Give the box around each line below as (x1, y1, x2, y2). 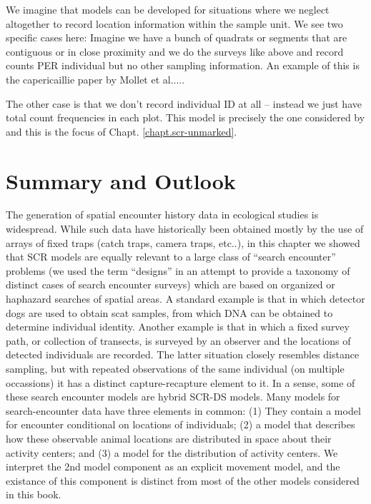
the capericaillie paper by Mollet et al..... (6, 71, 185, 86)
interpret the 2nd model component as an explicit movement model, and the (6, 459, 340, 474)
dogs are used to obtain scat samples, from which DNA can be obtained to (6, 305, 333, 320)
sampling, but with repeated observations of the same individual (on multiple (6, 361, 345, 376)
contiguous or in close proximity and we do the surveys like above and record (6, 44, 344, 59)
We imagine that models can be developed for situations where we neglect (6, 2, 330, 16)
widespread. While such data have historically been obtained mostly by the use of (6, 221, 364, 236)
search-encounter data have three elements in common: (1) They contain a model (6, 403, 361, 418)
